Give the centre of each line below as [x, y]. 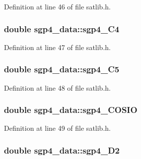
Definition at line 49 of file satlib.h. [57, 128]
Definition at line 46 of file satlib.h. [57, 6]
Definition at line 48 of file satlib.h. [57, 87]
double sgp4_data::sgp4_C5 [62, 69]
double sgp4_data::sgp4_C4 [62, 28]
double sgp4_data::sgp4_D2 [62, 150]
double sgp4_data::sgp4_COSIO [71, 110]
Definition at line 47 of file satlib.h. [57, 47]
